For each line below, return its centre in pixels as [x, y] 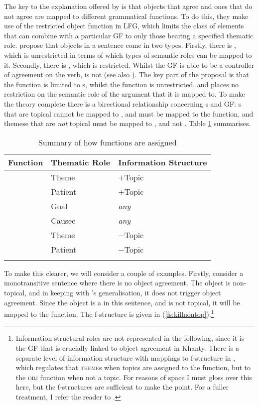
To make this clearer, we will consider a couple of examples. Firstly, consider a [124, 273]
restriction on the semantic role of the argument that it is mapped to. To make [125, 94]
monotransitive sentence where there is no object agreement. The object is [117, 283]
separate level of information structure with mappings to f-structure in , [126, 357]
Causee [63, 220]
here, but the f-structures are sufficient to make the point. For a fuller [122, 387]
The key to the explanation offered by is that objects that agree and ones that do [128, 6]
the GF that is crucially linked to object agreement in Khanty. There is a [127, 347]
